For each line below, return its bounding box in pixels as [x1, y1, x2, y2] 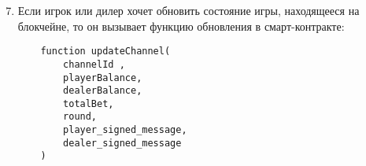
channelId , [63, 58, 125, 70]
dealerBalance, [63, 85, 142, 97]
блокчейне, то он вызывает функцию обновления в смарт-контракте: [17, 17, 345, 34]
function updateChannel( [40, 46, 171, 57]
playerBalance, [63, 72, 142, 83]
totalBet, [63, 98, 114, 109]
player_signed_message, [63, 124, 187, 136]
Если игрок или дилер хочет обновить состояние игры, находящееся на [17, 2, 360, 18]
